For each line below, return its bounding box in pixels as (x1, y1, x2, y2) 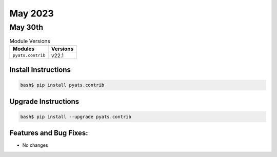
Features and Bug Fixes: (9, 129, 88, 138)
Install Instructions (9, 66, 71, 74)
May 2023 (9, 8, 54, 19)
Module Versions (9, 37, 51, 45)
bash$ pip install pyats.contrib (20, 82, 105, 88)
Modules (12, 45, 35, 52)
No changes (22, 142, 48, 148)
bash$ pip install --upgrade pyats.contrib (20, 113, 132, 120)
